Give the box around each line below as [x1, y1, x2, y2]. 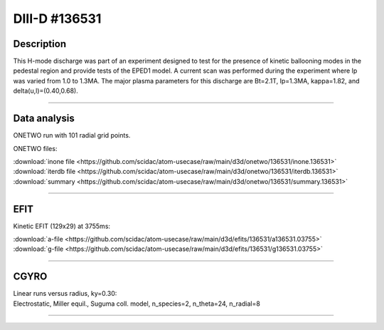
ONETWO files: [13, 144, 58, 153]
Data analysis [13, 113, 75, 125]
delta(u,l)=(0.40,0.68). [13, 86, 78, 96]
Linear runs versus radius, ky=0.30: [13, 289, 117, 298]
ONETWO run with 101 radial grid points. [13, 131, 131, 140]
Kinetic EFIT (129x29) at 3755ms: [13, 222, 110, 230]
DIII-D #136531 [13, 11, 102, 26]
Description [13, 38, 67, 50]
